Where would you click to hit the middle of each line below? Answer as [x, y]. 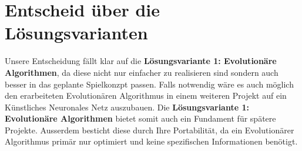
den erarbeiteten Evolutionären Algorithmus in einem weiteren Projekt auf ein [146, 95]
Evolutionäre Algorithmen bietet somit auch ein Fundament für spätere [140, 118]
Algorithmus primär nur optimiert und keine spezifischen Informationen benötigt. [151, 141]
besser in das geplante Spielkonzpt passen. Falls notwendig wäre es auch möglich [149, 84]
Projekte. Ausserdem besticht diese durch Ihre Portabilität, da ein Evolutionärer [150, 130]
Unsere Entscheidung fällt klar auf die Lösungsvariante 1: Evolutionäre [141, 61]
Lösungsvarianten [76, 33]
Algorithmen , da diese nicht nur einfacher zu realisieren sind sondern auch [142, 72]
